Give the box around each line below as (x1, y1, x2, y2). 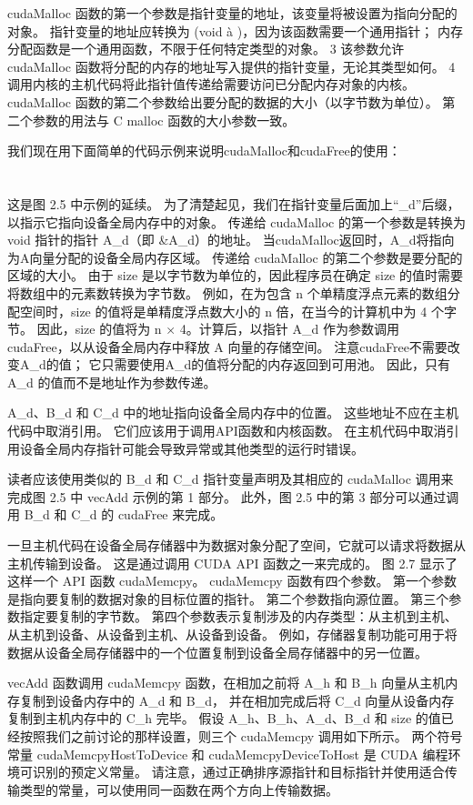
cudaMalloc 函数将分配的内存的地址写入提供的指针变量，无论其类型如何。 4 (7, 56, 456, 75)
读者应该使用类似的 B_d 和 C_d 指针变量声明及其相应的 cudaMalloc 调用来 (7, 469, 454, 488)
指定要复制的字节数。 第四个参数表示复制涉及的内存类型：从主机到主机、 (19, 607, 458, 626)
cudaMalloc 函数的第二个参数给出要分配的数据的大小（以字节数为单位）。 (7, 92, 438, 111)
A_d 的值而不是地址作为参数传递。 (7, 372, 216, 391)
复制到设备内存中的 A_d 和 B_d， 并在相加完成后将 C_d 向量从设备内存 (19, 690, 455, 709)
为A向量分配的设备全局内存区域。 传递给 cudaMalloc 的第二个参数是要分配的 (7, 247, 463, 267)
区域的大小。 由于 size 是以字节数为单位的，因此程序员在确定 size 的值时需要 (7, 266, 463, 285)
